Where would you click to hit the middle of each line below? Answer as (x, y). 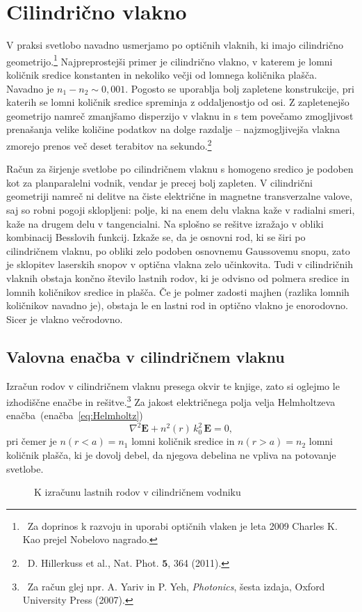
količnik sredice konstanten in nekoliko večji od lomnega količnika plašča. (162, 74)
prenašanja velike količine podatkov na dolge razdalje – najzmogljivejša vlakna (173, 129)
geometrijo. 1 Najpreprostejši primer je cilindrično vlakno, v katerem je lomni (170, 60)
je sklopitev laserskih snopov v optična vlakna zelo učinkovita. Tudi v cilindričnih (180, 264)
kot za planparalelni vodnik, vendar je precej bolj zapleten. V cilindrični (159, 182)
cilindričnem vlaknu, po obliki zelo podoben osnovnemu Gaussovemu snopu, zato (178, 250)
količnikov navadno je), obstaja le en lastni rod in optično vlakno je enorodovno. (177, 305)
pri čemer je (32, 441)
